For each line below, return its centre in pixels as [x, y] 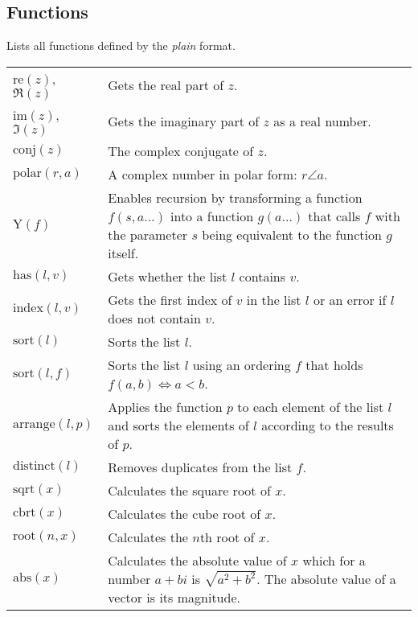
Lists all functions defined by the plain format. [121, 45]
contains [262, 276]
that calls [334, 216]
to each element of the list [311, 406]
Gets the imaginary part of [184, 121]
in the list [274, 299]
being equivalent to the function [292, 234]
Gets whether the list [168, 276]
